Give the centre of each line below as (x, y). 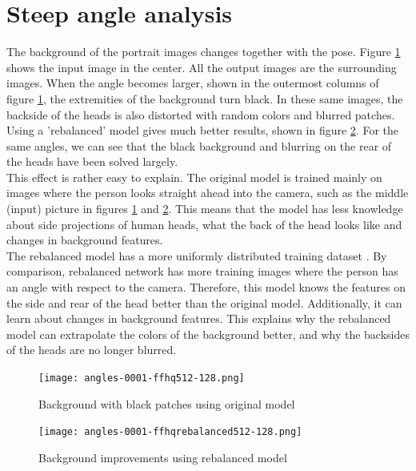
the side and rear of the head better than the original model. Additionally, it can (204, 302)
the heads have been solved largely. (92, 161)
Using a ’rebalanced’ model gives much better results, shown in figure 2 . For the (202, 130)
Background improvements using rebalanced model (163, 457)
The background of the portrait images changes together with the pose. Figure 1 (204, 52)
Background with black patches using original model (167, 403)
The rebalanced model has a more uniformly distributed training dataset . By (197, 255)
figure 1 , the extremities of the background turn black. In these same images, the (205, 98)
